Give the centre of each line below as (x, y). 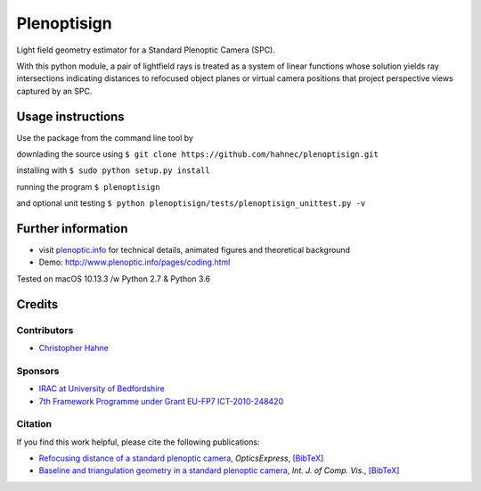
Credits (37, 304)
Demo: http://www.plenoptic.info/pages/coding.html (135, 262)
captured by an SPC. (54, 91)
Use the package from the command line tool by (105, 137)
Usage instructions (70, 116)
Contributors (45, 330)
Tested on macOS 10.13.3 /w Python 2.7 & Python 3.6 (114, 278)
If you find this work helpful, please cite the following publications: (138, 442)
